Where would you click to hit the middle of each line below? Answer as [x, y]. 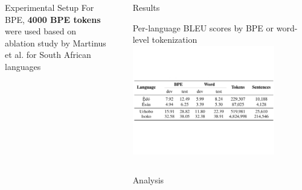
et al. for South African [48, 55]
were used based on [41, 31]
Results [146, 7]
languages [23, 66]
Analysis [148, 180]
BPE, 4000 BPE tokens [53, 19]
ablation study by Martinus [56, 43]
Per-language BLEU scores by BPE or [203, 27]
